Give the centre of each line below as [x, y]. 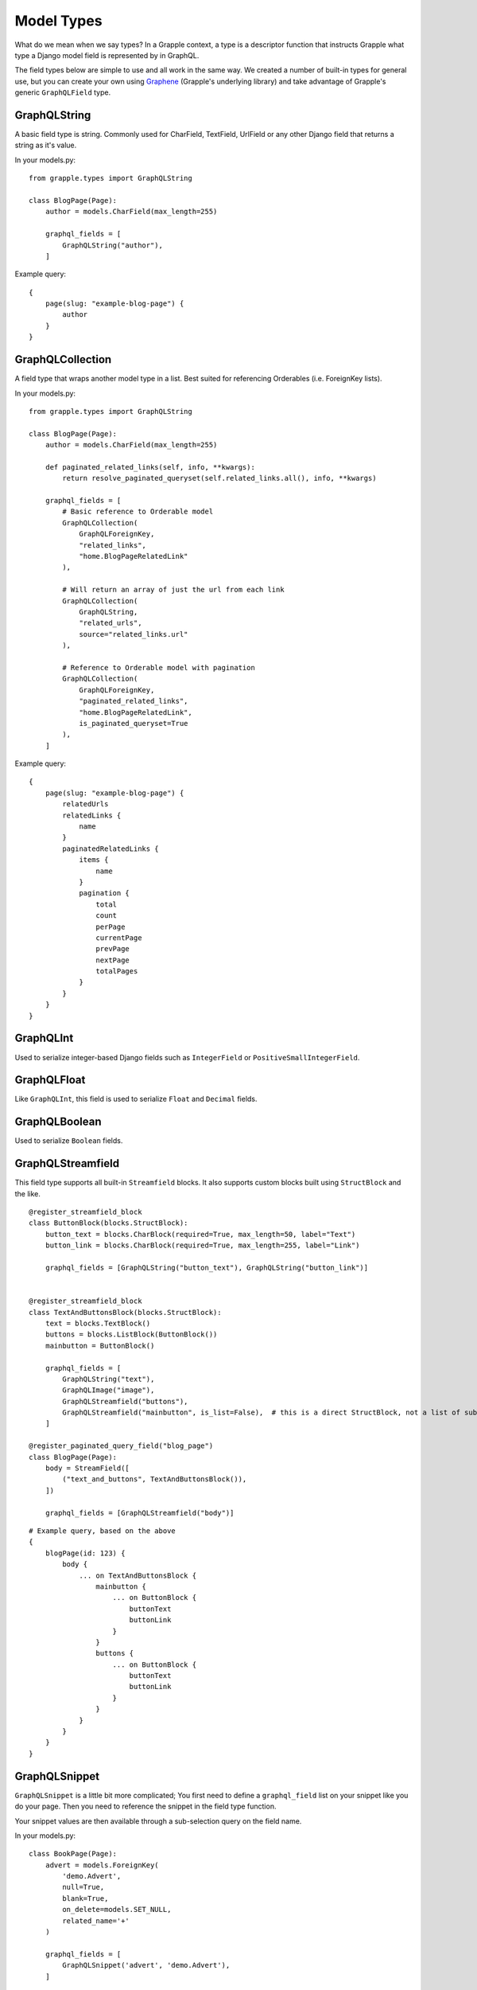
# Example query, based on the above [103, 1531]
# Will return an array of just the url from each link [174, 590]
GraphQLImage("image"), [109, 1390]
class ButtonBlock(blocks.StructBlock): [109, 1223]
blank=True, [85, 1898]
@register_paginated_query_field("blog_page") [121, 1446]
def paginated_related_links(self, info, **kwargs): [150, 467]
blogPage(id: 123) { [85, 1553]
